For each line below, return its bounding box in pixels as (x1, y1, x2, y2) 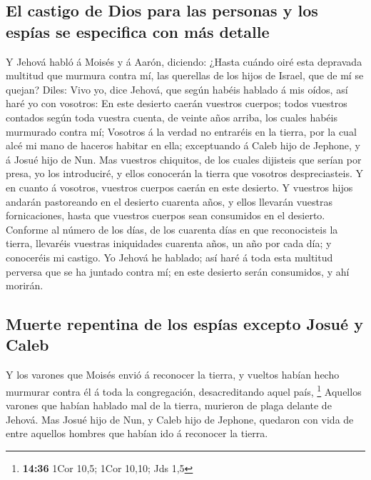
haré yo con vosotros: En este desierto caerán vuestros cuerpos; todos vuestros (6, 96, 347, 111)
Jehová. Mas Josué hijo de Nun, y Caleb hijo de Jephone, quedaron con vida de (6, 411, 354, 426)
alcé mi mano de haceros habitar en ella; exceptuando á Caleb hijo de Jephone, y (6, 138, 360, 153)
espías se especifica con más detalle (6, 20, 270, 42)
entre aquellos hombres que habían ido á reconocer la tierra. (6, 426, 268, 441)
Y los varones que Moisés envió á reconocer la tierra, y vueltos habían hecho (6, 367, 340, 382)
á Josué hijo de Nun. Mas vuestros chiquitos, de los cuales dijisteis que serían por (6, 151, 362, 166)
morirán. (6, 278, 44, 293)
